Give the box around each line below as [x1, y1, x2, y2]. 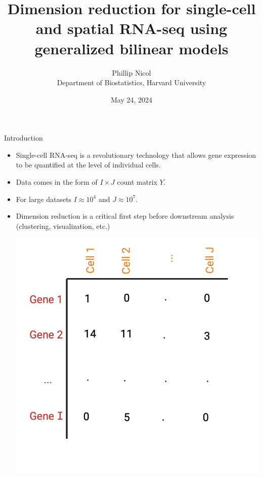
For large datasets [16, 193, 72, 204]
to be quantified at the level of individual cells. [16, 159, 161, 170]
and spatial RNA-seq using [35, 18, 228, 39]
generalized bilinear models [34, 38, 229, 58]
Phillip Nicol [112, 67, 151, 78]
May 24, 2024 [110, 94, 153, 105]
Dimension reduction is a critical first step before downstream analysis [16, 211, 234, 221]
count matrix [117, 177, 157, 187]
